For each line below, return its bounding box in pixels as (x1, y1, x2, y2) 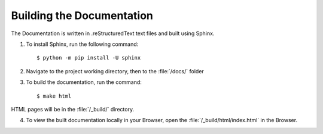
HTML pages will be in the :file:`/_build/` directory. (11, 105, 135, 113)
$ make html (36, 92, 72, 99)
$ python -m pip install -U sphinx (36, 54, 141, 61)
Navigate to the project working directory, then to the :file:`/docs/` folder (26, 67, 205, 74)
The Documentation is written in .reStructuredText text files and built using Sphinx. (11, 30, 215, 37)
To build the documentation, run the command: (26, 79, 142, 86)
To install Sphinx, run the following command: (26, 40, 139, 48)
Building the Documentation (11, 9, 154, 22)
